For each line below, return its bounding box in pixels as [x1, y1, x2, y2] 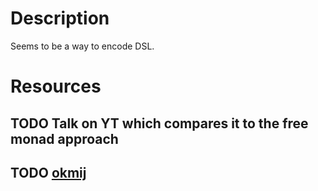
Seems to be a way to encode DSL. [10, 40, 155, 52]
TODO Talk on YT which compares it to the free [10, 115, 309, 132]
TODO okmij [10, 164, 87, 181]
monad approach [10, 130, 119, 147]
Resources [10, 75, 102, 98]
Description [10, 7, 110, 30]
